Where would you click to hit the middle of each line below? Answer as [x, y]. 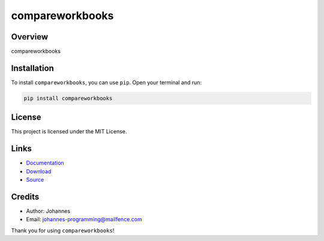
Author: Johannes [48, 211]
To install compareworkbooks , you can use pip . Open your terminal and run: [106, 82]
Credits [25, 196]
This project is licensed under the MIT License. [69, 132]
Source [35, 180]
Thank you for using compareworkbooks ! [63, 230]
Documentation [45, 163]
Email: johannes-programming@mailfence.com [84, 219]
